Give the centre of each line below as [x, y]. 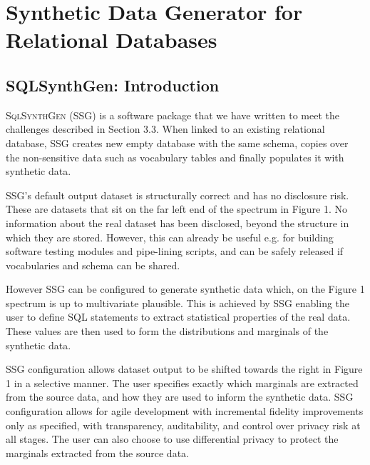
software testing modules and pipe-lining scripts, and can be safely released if [175, 251]
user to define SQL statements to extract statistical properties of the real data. [178, 317]
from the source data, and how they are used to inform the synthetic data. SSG [180, 397]
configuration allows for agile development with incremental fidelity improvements [185, 411]
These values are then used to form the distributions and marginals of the [167, 331]
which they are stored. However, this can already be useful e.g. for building [170, 237]
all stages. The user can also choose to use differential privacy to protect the [172, 439]
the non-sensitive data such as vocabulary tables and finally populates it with [175, 157]
